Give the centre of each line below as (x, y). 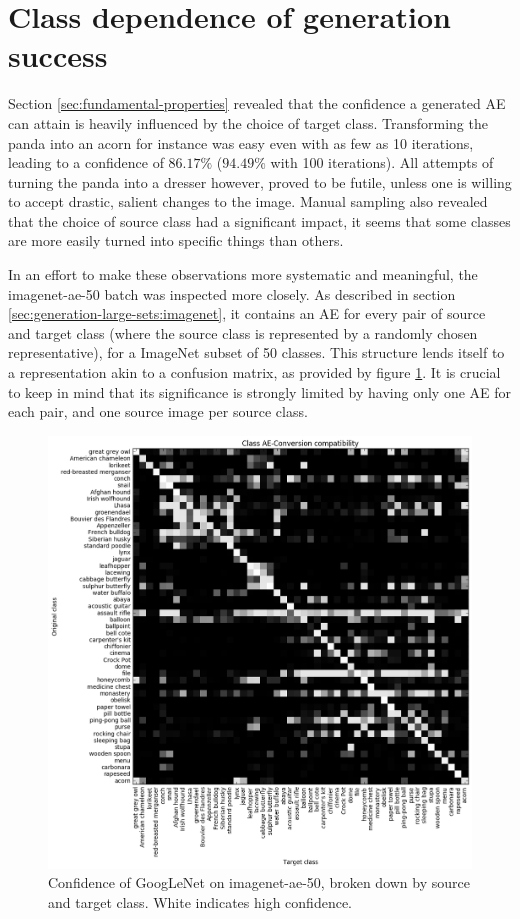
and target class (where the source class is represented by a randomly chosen (243, 332)
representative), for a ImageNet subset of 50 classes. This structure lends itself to (256, 352)
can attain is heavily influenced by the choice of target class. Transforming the (248, 122)
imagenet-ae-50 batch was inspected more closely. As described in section (232, 293)
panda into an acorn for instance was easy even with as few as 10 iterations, (241, 142)
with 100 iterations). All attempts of (382, 162)
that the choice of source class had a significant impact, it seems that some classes (259, 220)
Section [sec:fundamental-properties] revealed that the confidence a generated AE (257, 103)
